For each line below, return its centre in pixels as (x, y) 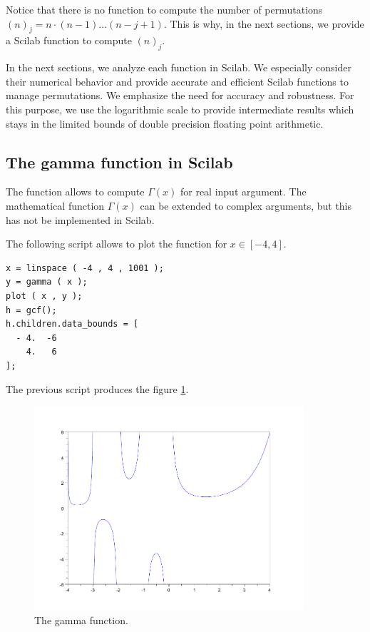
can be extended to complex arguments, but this (246, 205)
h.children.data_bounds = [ (72, 324)
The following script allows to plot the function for (117, 244)
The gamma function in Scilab (119, 162)
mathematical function (55, 205)
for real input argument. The (243, 192)
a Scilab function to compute (69, 40)
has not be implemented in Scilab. (80, 219)
